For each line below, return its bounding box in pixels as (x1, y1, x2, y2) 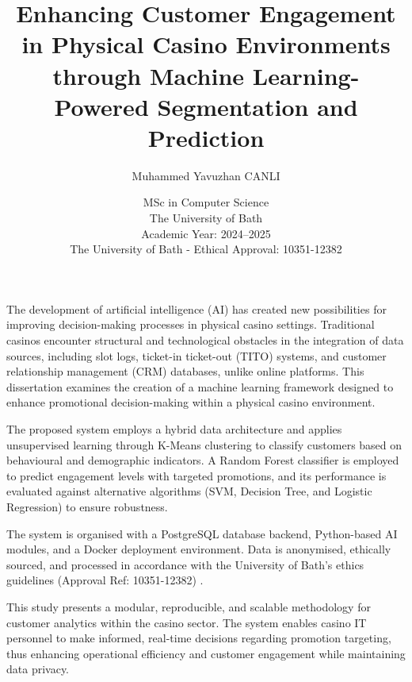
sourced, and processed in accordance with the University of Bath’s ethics (6, 556, 364, 572)
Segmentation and (157, 90, 358, 122)
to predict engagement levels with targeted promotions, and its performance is (6, 467, 387, 484)
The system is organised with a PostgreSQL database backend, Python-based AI (6, 525, 398, 541)
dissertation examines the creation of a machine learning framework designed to (6, 378, 394, 395)
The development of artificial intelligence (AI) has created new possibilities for (6, 300, 387, 317)
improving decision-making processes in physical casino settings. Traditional (6, 316, 375, 333)
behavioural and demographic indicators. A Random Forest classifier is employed (6, 452, 399, 468)
